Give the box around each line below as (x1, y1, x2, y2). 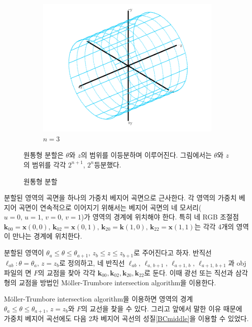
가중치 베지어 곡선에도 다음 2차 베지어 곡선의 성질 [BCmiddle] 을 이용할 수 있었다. (4, 313, 249, 324)
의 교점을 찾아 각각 (38, 267, 95, 277)
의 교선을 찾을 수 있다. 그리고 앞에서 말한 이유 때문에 (81, 303, 242, 313)
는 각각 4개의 (194, 221, 234, 231)
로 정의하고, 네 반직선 (59, 257, 125, 268)
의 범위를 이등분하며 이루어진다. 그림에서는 (81, 150, 212, 160)
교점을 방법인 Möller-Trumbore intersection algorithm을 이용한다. (19, 277, 216, 287)
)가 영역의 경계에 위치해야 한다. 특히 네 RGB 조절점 (81, 212, 239, 222)
